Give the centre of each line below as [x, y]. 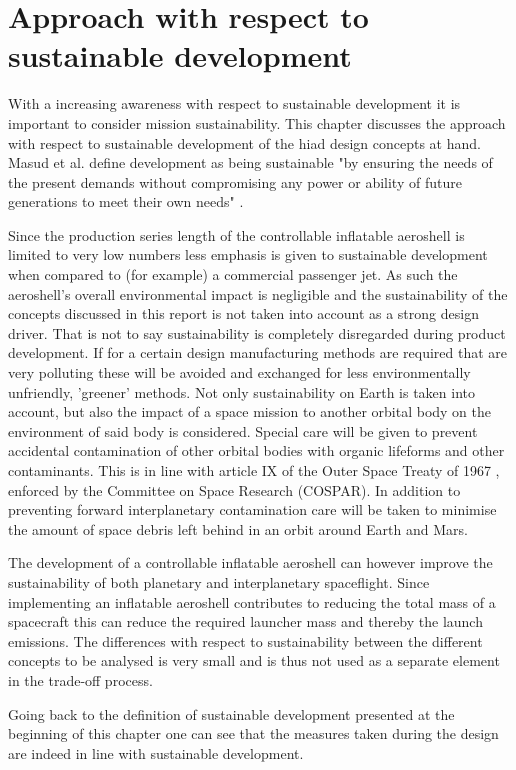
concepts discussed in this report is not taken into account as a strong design [243, 313]
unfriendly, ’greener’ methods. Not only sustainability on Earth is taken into [242, 391]
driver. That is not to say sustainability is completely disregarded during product [257, 332]
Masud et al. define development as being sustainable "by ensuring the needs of [250, 162]
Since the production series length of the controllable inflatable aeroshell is [236, 234]
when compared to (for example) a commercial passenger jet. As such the [233, 274]
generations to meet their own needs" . [126, 201]
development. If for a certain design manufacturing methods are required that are [257, 352]
